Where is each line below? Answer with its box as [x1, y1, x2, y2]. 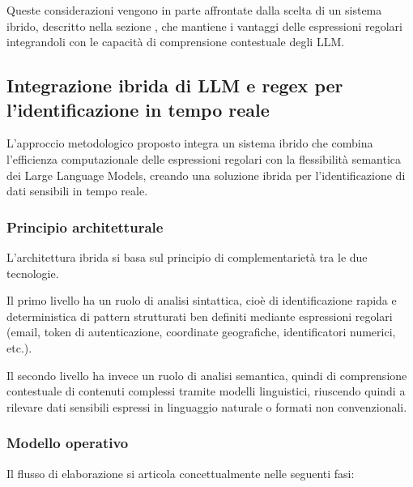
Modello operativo [6, 433, 129, 453]
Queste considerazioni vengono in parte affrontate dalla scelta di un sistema [6, 2, 382, 18]
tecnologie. [6, 264, 59, 281]
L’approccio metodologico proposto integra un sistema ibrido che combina [6, 135, 373, 152]
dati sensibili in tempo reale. [6, 182, 148, 199]
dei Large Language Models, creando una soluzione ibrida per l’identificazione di [6, 166, 406, 183]
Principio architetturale [6, 216, 164, 237]
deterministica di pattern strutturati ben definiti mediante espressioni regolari [6, 307, 393, 324]
